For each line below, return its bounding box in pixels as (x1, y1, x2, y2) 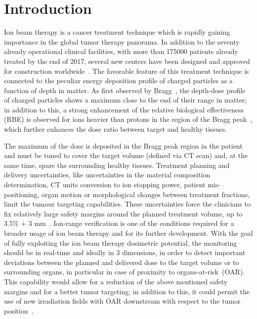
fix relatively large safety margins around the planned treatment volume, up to (4, 208, 243, 218)
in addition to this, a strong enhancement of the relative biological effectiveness (4, 104, 244, 114)
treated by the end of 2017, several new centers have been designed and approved (4, 55, 250, 66)
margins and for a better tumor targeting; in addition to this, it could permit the (4, 286, 250, 296)
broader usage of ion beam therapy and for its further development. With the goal (4, 228, 253, 238)
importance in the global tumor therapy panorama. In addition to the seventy (4, 36, 240, 47)
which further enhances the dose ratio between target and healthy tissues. (4, 124, 227, 134)
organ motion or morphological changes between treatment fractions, (41, 189, 250, 199)
